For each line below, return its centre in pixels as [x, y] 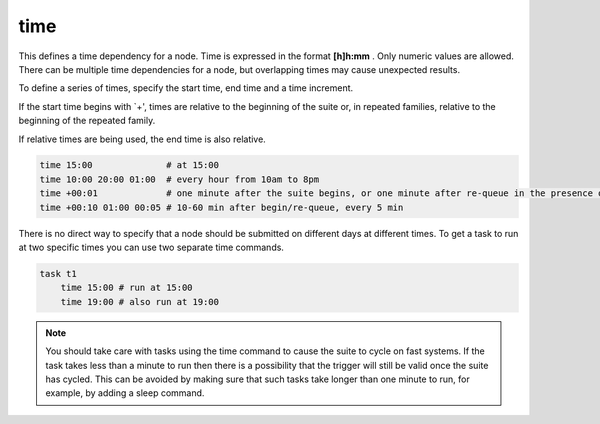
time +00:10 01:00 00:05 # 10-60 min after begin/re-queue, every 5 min [221, 207]
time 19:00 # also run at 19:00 [140, 301]
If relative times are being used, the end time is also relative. [142, 139]
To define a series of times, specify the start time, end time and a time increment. [186, 88]
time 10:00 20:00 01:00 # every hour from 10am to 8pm [179, 179]
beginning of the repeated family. [87, 121]
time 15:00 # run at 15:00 [127, 288]
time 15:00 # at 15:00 [129, 165]
